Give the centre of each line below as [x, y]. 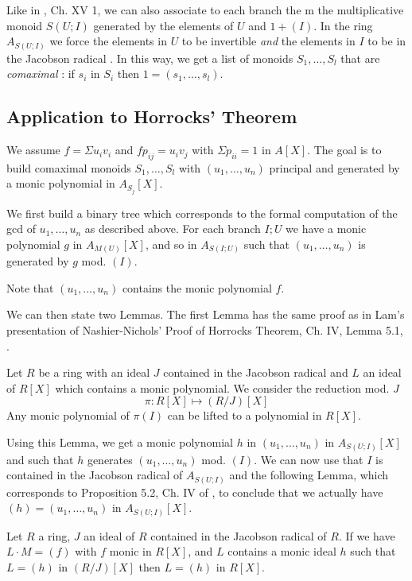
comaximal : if [41, 74]
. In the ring [343, 25]
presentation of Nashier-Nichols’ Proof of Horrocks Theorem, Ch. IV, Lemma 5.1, [205, 330]
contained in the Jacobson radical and [256, 372]
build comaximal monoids [69, 167]
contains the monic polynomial [197, 287]
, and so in [171, 244]
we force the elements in [108, 41]
